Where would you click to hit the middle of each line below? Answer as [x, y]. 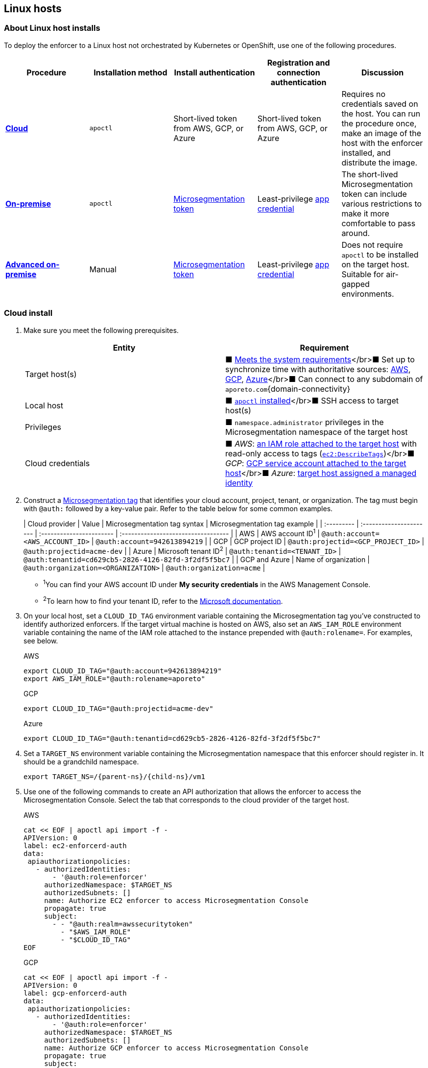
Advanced [25, 264]
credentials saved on [380, 104]
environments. [368, 294]
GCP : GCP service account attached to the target [316, 463]
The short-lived [370, 174]
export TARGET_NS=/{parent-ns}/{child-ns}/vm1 [114, 777]
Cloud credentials [58, 463]
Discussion [383, 72]
